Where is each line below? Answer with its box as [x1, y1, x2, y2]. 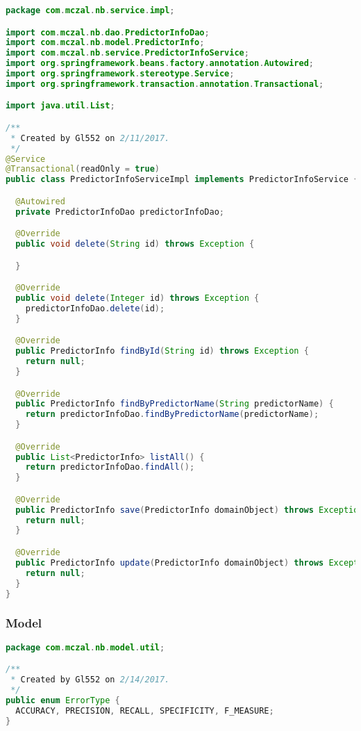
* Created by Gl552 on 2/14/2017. [10, 675, 170, 684]
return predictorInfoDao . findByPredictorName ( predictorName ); [25, 409, 319, 420]
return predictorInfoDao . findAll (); [25, 462, 195, 473]
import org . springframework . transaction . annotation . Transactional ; [6, 79, 324, 89]
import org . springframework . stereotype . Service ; [6, 69, 235, 79]
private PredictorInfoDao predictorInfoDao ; [15, 206, 225, 217]
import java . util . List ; [6, 101, 115, 111]
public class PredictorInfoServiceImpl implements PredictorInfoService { [6, 174, 359, 185]
